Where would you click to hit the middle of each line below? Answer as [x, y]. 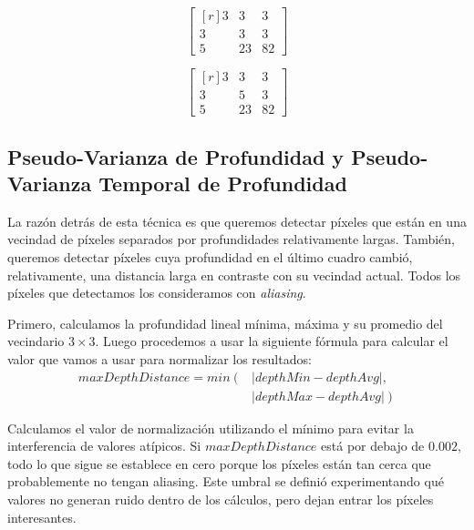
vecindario [36, 341]
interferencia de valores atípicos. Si [104, 446]
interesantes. [42, 517]
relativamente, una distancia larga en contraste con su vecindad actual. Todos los [234, 275]
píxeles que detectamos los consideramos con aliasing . [157, 293]
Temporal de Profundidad [223, 183]
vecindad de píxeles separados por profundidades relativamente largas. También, [231, 239]
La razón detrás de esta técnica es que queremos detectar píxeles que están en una [237, 221]
